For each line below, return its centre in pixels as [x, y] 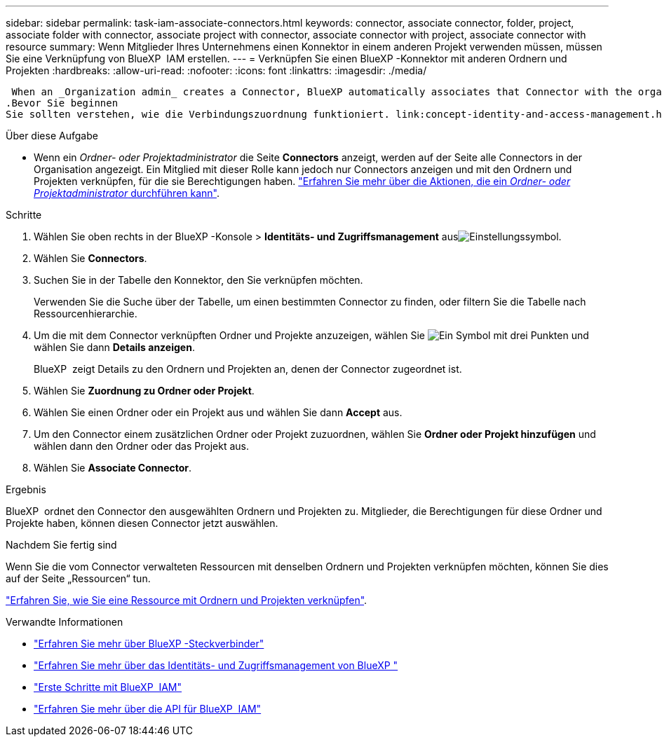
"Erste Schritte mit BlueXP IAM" [108, 687]
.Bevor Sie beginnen [62, 103]
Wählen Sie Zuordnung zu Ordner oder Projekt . [144, 391]
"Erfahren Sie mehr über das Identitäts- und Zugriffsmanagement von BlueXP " [216, 665]
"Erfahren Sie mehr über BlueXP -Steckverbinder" [149, 644]
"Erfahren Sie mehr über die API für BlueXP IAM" [148, 709]
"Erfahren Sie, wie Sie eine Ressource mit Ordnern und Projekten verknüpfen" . [187, 600]
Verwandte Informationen [65, 622]
